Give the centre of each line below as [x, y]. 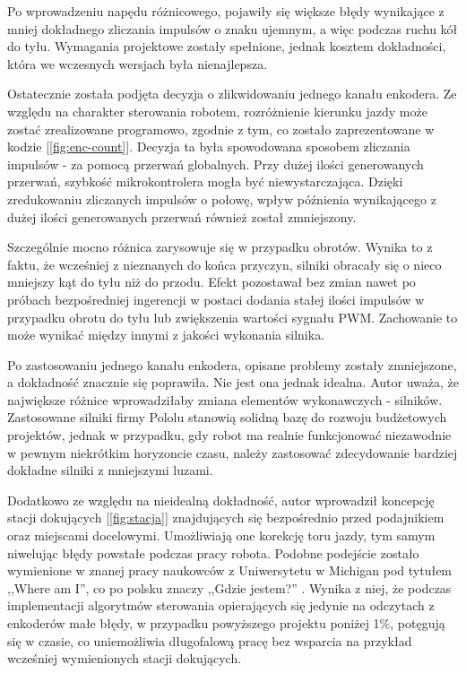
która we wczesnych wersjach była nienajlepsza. [138, 63]
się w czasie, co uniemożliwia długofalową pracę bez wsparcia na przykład [210, 640]
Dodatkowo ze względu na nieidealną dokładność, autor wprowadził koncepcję [221, 500]
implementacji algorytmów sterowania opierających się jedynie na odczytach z [221, 605]
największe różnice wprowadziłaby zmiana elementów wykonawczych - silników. [225, 399]
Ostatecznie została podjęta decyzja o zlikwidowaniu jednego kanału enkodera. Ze [232, 94]
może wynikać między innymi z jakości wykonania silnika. [166, 335]
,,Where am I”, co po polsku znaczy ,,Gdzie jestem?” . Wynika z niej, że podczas [229, 587]
